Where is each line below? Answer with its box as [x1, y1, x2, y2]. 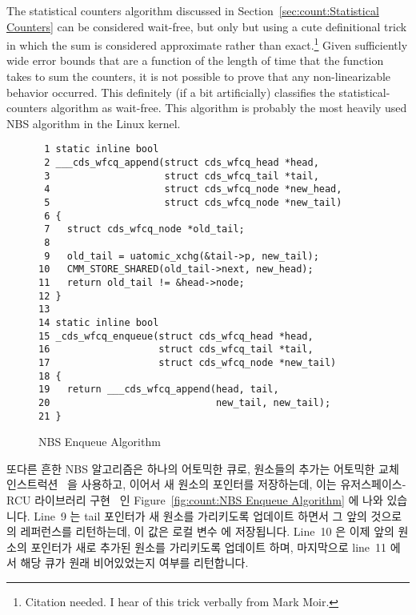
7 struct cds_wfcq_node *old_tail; [44, 223, 245, 235]
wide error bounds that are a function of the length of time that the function [6, 52, 384, 69]
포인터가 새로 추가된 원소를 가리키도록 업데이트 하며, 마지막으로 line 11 [30, 538, 387, 555]
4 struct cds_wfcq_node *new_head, [44, 183, 342, 195]
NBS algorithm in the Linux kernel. [6, 115, 181, 131]
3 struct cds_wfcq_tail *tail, [44, 170, 319, 182]
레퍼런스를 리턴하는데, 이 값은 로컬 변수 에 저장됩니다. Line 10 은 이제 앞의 [20, 523, 394, 540]
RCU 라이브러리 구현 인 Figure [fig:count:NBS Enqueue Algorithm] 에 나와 [6, 491, 383, 508]
